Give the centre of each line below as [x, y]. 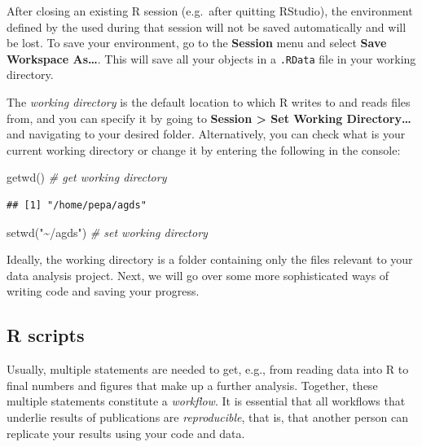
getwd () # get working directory [87, 177]
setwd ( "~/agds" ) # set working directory [107, 232]
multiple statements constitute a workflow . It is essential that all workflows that [206, 401]
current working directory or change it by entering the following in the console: [204, 149]
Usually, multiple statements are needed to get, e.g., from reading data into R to [208, 369]
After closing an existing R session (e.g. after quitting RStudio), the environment [210, 11]
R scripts [46, 335]
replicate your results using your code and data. [126, 433]
